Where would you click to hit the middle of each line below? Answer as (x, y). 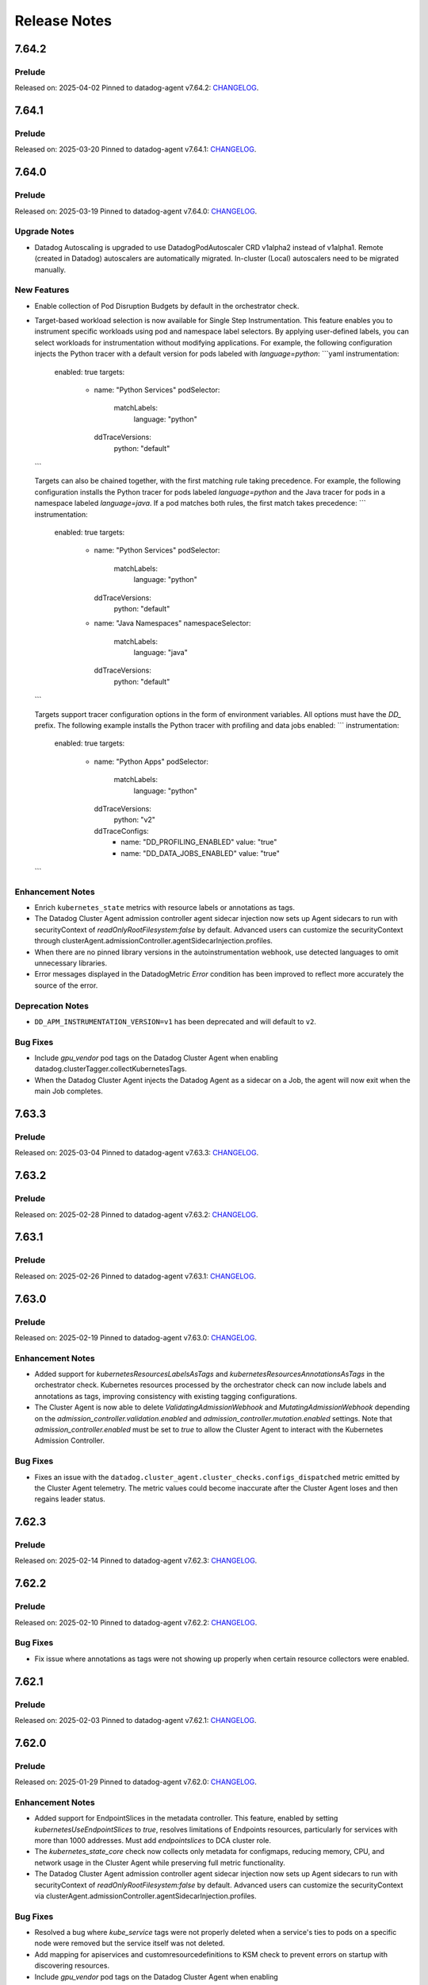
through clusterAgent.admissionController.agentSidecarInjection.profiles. (154, 941)
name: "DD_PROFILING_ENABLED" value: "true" (199, 842)
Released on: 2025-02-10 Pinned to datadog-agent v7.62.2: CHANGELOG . (136, 1622)
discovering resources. (72, 1966)
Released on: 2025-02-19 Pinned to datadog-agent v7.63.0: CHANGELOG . (136, 1337)
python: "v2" (135, 820)
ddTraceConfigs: (122, 831)
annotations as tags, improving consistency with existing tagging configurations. (166, 1396)
